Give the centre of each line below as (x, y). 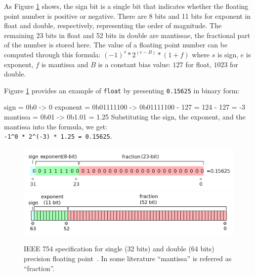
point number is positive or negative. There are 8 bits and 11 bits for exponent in (127, 16)
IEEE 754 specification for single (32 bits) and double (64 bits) (119, 249)
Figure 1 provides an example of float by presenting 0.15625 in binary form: (122, 90)
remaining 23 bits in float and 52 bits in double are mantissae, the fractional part (127, 35)
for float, (198, 64)
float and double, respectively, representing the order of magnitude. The (113, 25)
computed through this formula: (52, 54)
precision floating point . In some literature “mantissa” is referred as (128, 258)
